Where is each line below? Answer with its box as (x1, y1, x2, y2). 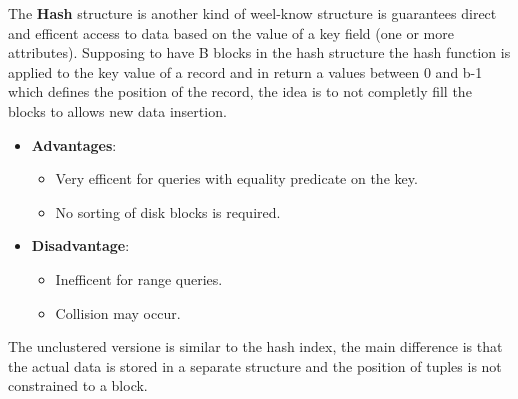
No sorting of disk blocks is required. (55, 201, 281, 222)
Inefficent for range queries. (55, 268, 223, 289)
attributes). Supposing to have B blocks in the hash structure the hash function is (8, 42, 511, 63)
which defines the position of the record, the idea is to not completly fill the (8, 81, 472, 102)
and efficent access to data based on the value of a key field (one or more (8, 22, 454, 43)
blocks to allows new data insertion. (8, 100, 227, 121)
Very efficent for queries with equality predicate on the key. (55, 168, 418, 189)
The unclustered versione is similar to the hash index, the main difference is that (8, 336, 503, 357)
